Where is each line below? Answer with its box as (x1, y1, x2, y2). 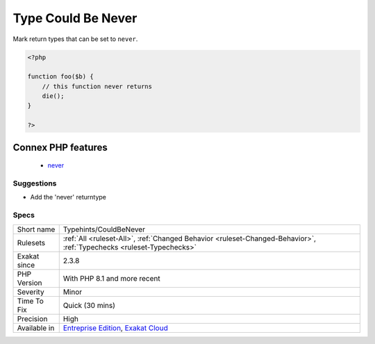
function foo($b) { (27, 73, 94, 81)
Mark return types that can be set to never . (12, 35, 138, 43)
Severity (17, 287, 44, 297)
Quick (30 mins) (62, 300, 116, 310)
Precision (17, 313, 48, 323)
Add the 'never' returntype (30, 193, 107, 202)
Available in (17, 323, 55, 333)
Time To (17, 296, 44, 306)
